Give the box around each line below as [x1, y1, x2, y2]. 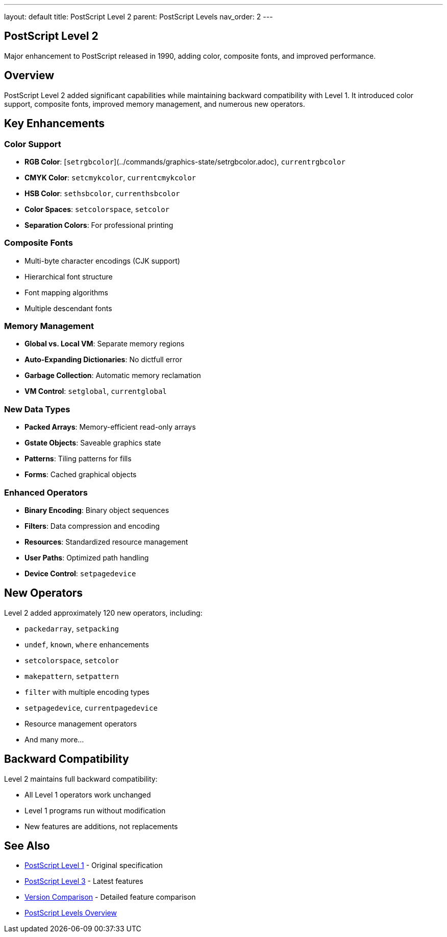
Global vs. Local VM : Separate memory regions [24, 339, 185, 348]
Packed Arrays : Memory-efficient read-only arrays [24, 423, 196, 432]
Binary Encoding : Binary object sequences [24, 505, 169, 514]
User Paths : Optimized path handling [24, 553, 149, 562]
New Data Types [4, 404, 70, 414]
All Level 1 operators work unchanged [24, 790, 151, 799]
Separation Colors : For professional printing [24, 220, 173, 229]
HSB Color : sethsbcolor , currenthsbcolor [24, 189, 180, 198]
